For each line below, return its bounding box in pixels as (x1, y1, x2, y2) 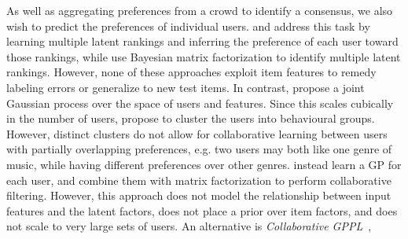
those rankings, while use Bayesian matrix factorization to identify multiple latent (6, 48, 401, 64)
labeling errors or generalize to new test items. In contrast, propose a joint (6, 79, 365, 95)
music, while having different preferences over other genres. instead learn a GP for (6, 156, 402, 172)
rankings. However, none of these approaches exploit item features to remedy (6, 64, 377, 80)
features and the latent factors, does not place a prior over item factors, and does (6, 202, 398, 219)
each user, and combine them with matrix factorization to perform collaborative (6, 171, 391, 188)
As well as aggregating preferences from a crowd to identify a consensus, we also (6, 2, 393, 18)
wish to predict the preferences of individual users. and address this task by (6, 17, 370, 34)
